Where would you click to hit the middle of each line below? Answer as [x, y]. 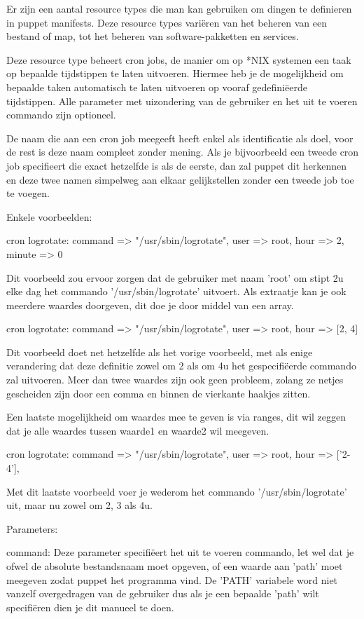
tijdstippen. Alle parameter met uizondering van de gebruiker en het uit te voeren [182, 101]
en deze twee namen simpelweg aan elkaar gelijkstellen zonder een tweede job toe [180, 179]
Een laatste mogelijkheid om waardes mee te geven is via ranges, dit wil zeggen [176, 417]
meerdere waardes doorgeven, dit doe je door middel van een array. [150, 305]
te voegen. [28, 193]
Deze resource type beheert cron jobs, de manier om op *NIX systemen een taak [179, 59]
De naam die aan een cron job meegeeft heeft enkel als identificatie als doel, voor [180, 138]
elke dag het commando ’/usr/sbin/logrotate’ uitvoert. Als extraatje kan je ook [176, 291]
